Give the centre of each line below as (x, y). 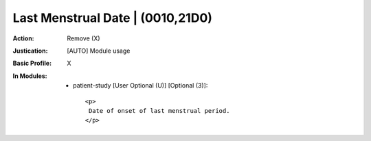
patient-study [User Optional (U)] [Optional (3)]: (140, 86)
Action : (23, 38)
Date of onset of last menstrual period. (159, 111)
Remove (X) (83, 38)
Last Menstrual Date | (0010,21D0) (113, 18)
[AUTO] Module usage (99, 51)
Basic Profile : (32, 63)
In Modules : (30, 76)
